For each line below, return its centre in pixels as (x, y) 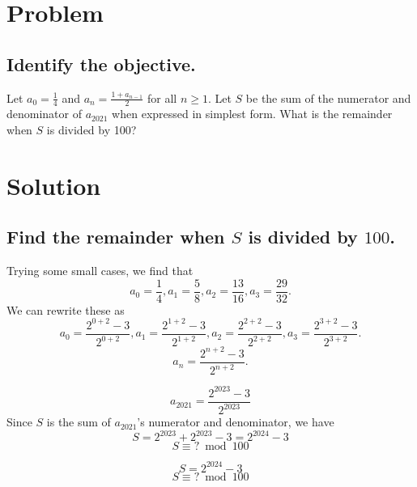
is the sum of (79, 422)
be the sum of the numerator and (328, 97)
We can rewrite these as (66, 309)
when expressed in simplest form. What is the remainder (252, 114)
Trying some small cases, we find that (100, 271)
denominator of (45, 114)
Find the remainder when (116, 237)
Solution (54, 185)
